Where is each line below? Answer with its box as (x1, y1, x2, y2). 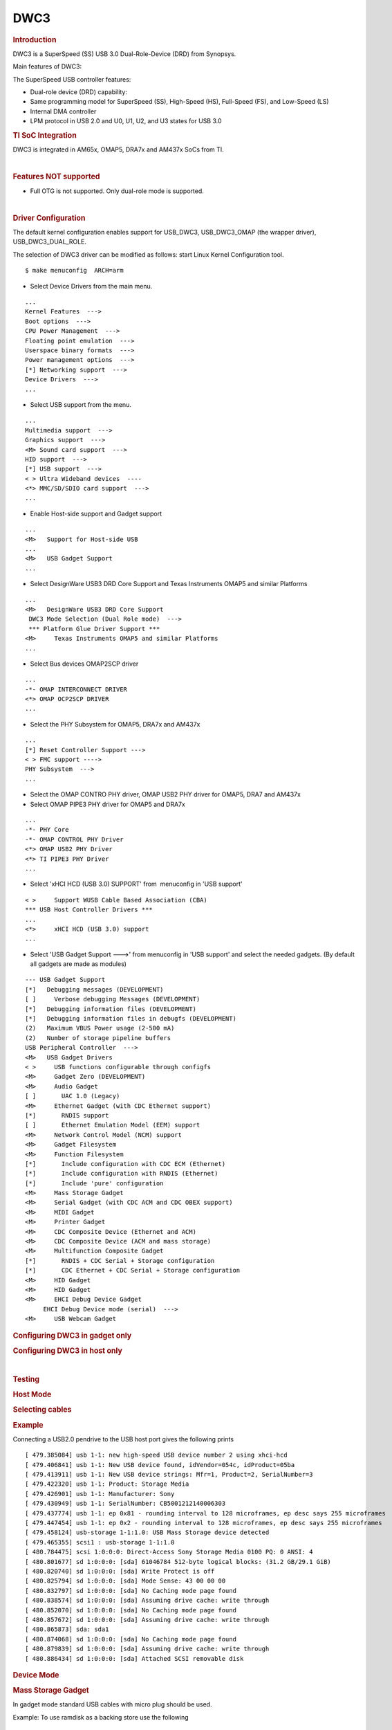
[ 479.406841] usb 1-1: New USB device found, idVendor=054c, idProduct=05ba (25, 1461, 295, 1468)
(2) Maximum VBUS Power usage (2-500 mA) (25, 1024, 175, 1032)
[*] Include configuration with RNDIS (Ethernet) (25, 1169, 218, 1178)
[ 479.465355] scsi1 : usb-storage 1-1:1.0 (25, 1538, 175, 1546)
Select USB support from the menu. (30, 400, 131, 408)
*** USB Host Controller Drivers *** (25, 906, 153, 913)
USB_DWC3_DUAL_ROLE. (12, 237, 86, 246)
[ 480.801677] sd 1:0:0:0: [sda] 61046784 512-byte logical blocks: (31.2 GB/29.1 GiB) (25, 1558, 332, 1565)
